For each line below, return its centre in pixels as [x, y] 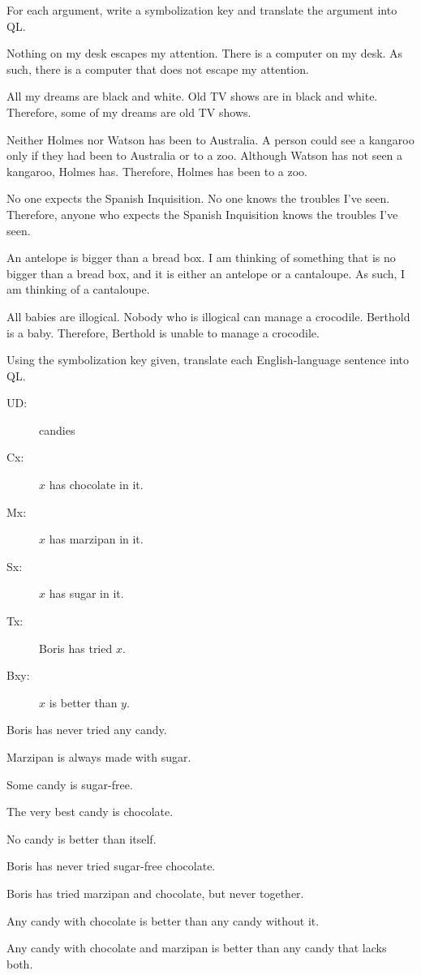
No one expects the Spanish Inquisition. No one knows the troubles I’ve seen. [198, 198]
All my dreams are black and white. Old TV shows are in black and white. [192, 96]
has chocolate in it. [96, 485]
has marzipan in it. [96, 539]
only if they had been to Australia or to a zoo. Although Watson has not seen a [205, 155]
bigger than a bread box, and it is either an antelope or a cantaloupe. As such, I [206, 273]
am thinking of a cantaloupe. [78, 289]
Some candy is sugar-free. [70, 784]
